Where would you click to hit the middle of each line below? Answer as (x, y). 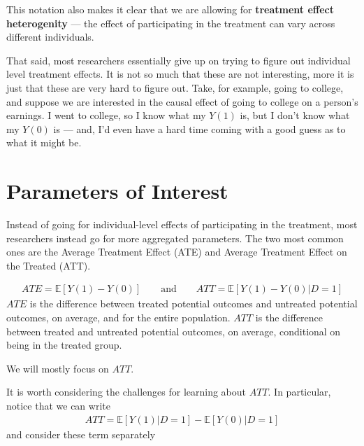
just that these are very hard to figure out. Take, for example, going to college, (175, 87)
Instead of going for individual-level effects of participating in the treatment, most (182, 224)
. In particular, (299, 392)
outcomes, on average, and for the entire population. (118, 318)
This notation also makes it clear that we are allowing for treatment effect (170, 9)
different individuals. (50, 37)
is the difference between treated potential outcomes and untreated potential (194, 304)
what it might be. (44, 142)
